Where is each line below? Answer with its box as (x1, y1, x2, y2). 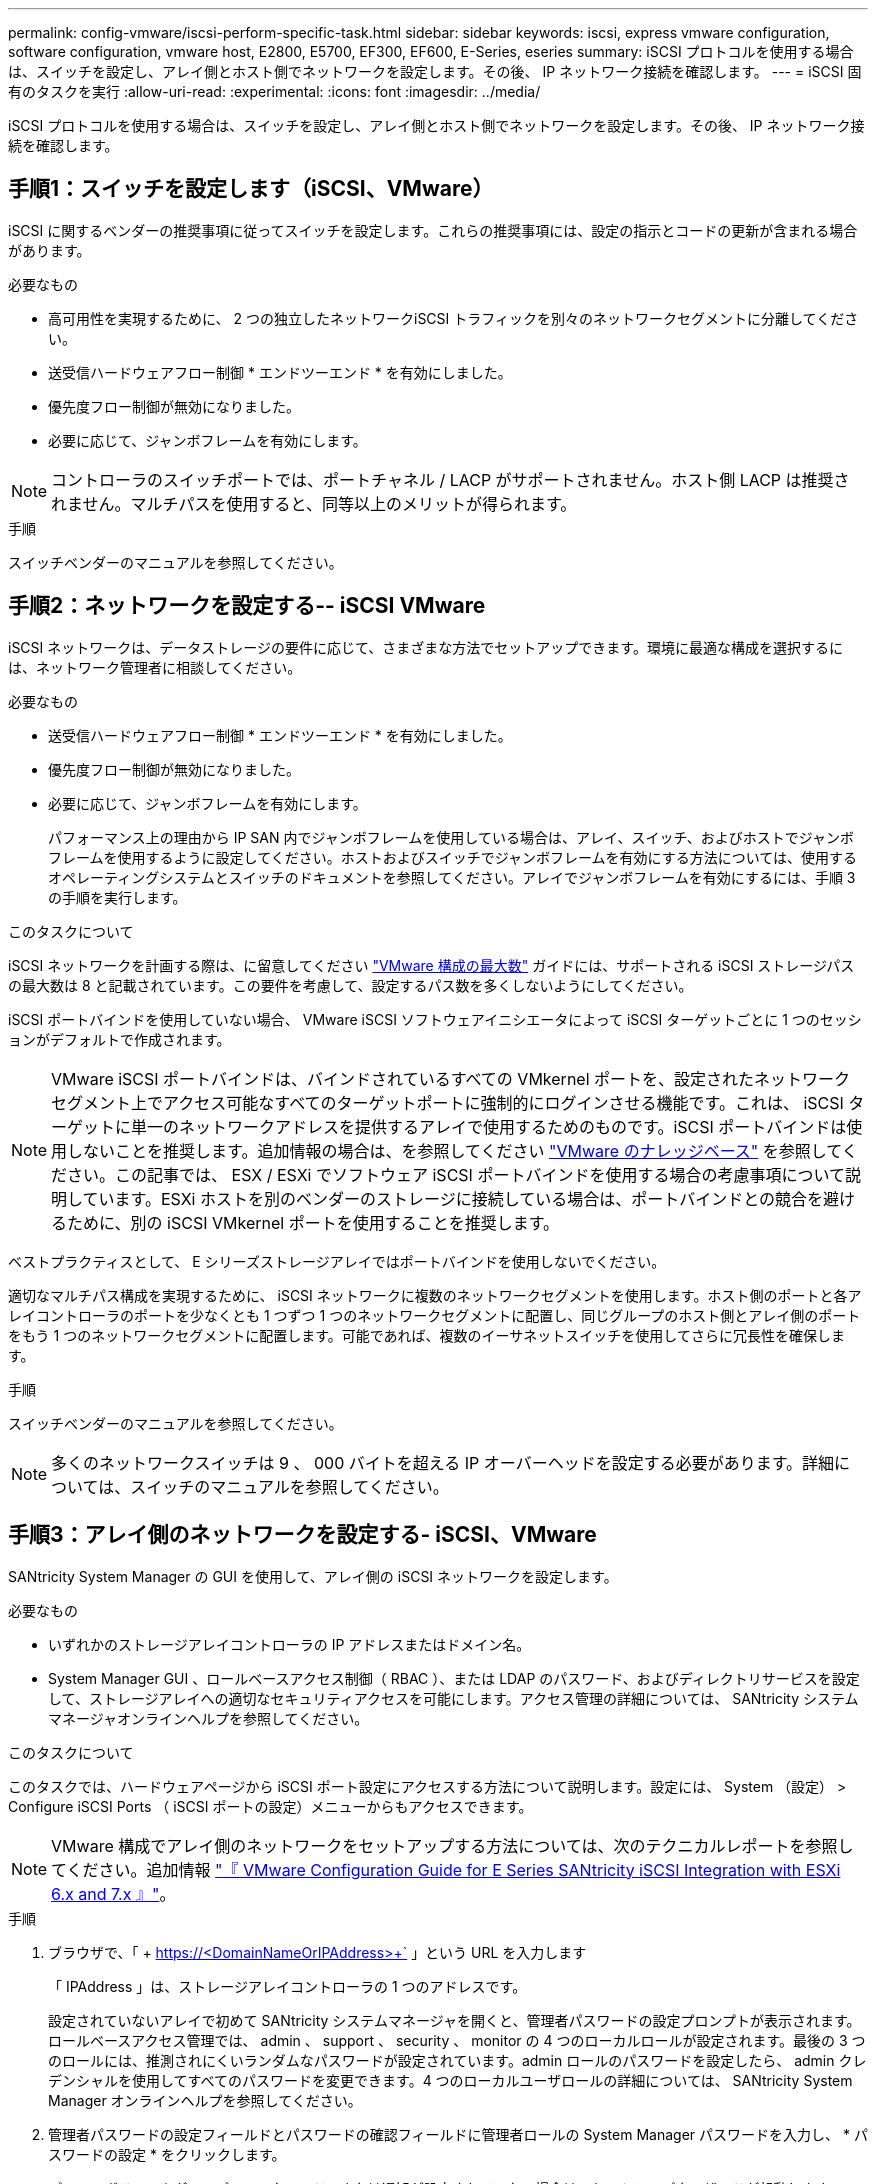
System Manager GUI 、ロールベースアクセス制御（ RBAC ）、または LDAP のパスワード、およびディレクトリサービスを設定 (48, 1669, 860, 1687)
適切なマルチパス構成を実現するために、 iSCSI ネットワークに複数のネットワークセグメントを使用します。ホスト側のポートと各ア (8, 1286, 862, 1304)
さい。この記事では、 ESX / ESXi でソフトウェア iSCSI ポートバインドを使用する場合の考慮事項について (67, 1164, 845, 1185)
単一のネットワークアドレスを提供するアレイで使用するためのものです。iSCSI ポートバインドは (131, 1116, 847, 1137)
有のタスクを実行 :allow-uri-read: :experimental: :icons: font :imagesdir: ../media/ (8, 83, 541, 100)
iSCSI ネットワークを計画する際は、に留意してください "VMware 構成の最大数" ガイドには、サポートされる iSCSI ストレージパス (8, 956, 855, 974)
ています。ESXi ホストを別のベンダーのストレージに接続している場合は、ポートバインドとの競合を (82, 1188, 824, 1209)
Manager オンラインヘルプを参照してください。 (48, 2091, 362, 2109)
